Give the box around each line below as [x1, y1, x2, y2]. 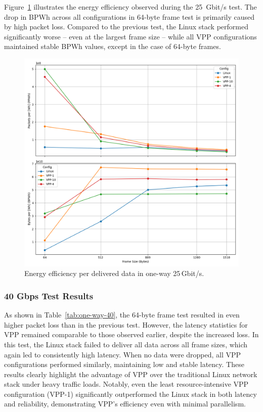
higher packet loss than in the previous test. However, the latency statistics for [4, 319, 248, 330]
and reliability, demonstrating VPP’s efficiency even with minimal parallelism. [4, 398, 246, 409]
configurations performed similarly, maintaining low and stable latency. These [4, 359, 244, 370]
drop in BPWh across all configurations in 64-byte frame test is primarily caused [4, 11, 254, 22]
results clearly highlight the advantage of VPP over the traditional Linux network [4, 369, 257, 379]
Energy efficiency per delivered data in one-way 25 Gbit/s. [24, 268, 204, 279]
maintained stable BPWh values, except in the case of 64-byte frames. [4, 41, 221, 52]
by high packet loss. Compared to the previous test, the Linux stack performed [4, 21, 248, 32]
